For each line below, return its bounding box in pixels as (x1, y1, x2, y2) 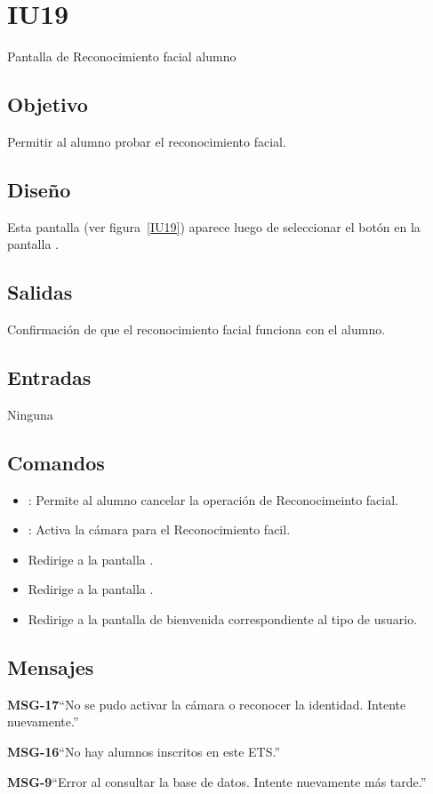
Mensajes (7, 654, 94, 681)
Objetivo (7, 91, 88, 118)
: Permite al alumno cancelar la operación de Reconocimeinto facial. (28, 490, 399, 509)
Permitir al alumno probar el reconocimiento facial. (7, 132, 286, 150)
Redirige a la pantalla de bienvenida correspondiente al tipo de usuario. (28, 610, 418, 629)
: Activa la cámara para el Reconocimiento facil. (28, 520, 291, 539)
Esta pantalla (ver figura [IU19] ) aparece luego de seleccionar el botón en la (7, 217, 421, 236)
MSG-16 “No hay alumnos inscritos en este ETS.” (7, 742, 280, 761)
